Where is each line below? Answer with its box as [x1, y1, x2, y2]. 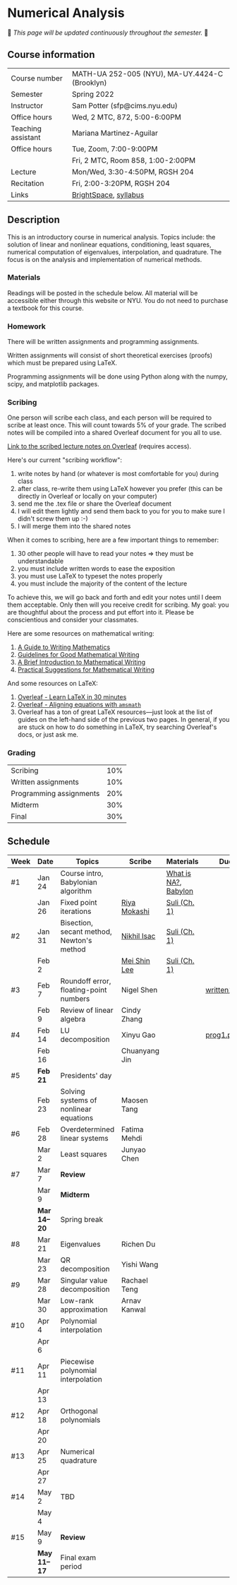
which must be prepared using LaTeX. [7, 359, 118, 367]
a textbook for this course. [7, 304, 85, 312]
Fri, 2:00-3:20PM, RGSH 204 [71, 178, 171, 188]
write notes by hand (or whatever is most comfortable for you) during [17, 470, 219, 478]
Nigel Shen [121, 985, 158, 995]
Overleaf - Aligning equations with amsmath [17, 701, 141, 709]
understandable [17, 557, 64, 566]
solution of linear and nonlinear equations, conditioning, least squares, [7, 240, 212, 249]
